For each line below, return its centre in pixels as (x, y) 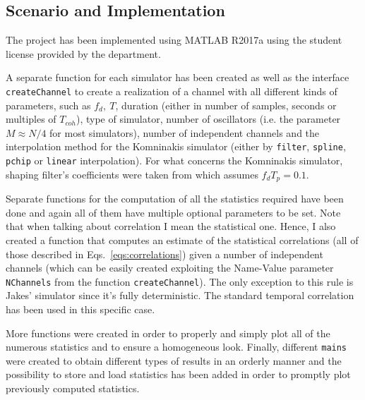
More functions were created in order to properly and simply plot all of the (168, 333)
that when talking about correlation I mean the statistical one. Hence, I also (171, 226)
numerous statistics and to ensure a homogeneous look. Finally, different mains (176, 347)
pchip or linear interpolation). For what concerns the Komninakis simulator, (174, 160)
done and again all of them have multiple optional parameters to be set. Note (173, 212)
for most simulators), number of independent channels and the (185, 132)
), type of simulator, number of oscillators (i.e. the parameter (208, 119)
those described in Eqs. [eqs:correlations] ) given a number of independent (164, 254)
